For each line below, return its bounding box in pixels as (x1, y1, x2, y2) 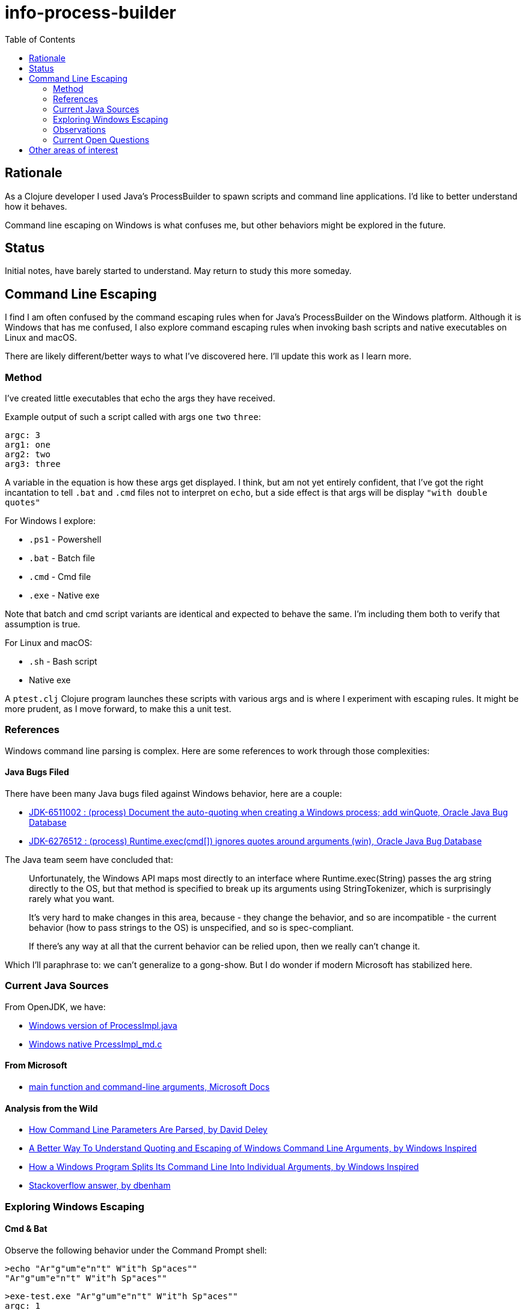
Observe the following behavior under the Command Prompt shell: (5, 1244, 267, 1255)
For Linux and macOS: (5, 638, 93, 648)
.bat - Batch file (29, 553, 95, 564)
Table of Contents (5, 34, 76, 44)
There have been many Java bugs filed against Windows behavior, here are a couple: (5, 788, 342, 799)
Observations (53, 124, 106, 135)
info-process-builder (5, 2, 176, 23)
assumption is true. (5, 619, 81, 630)
